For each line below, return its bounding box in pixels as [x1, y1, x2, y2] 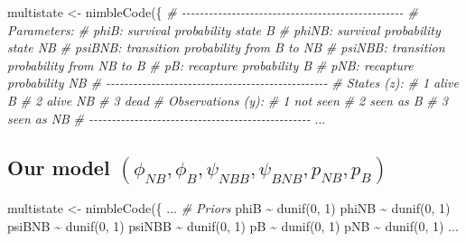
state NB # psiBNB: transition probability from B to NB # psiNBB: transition [7, 38, 445, 57]
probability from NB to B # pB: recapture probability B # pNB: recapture [7, 55, 414, 74]
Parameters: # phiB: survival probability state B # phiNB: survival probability [7, 20, 441, 39]
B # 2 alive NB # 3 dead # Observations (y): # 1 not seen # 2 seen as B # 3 [7, 90, 448, 109]
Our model [7, 153, 110, 181]
